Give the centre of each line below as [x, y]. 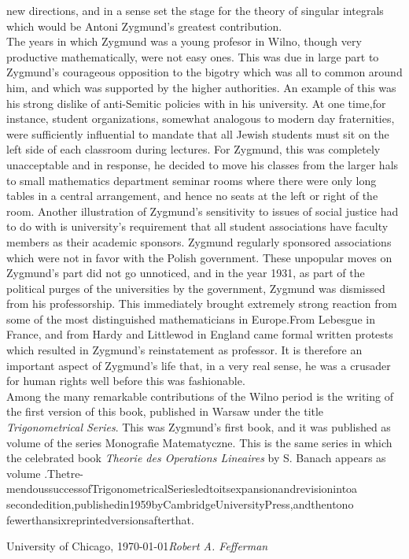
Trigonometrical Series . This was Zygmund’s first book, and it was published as [199, 427]
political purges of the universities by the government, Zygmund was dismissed [196, 288]
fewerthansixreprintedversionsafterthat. [100, 519]
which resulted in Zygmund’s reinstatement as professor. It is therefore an [184, 350]
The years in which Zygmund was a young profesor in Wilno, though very [184, 41]
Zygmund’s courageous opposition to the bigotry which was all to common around [204, 72]
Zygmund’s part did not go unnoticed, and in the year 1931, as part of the [186, 273]
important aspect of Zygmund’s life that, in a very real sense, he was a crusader [199, 365]
